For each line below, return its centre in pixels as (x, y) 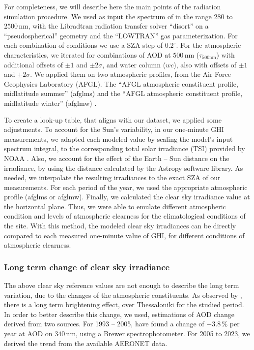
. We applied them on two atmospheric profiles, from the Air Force (131, 74)
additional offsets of (33, 64)
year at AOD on (28, 334)
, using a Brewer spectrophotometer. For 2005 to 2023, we (163, 334)
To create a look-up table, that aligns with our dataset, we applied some (113, 119)
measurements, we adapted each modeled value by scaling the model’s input (118, 139)
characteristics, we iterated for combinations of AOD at (87, 54)
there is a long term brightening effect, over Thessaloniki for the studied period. (124, 304)
